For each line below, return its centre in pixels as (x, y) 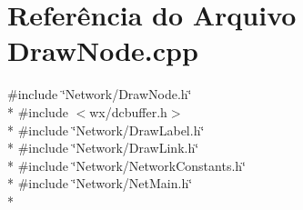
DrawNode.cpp (103, 50)
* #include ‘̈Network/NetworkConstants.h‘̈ (126, 165)
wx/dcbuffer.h (128, 111)
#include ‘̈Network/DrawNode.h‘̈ (100, 94)
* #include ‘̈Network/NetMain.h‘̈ (100, 183)
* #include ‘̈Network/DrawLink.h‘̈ (103, 148)
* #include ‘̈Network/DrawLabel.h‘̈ (106, 130)
